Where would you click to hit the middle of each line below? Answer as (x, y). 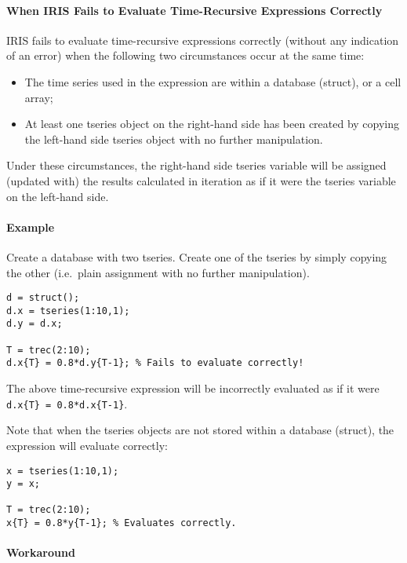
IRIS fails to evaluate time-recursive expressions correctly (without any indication (203, 40)
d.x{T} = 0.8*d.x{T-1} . (67, 403)
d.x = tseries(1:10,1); (68, 311)
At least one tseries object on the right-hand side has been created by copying (212, 124)
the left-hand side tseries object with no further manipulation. (174, 139)
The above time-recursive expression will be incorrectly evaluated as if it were (193, 388)
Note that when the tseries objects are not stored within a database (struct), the (200, 430)
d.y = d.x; (35, 324)
